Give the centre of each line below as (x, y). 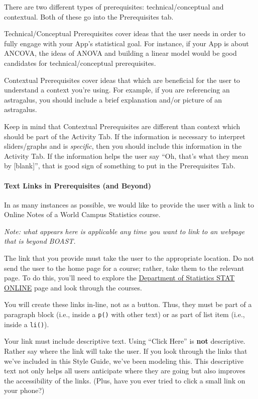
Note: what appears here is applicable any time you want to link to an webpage (124, 231)
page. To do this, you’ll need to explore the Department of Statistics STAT (119, 278)
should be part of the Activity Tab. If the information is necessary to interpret (125, 136)
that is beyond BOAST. (40, 241)
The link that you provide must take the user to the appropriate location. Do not (129, 258)
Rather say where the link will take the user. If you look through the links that (126, 351)
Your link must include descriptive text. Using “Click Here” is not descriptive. (125, 341)
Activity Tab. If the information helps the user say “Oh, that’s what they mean (126, 156)
